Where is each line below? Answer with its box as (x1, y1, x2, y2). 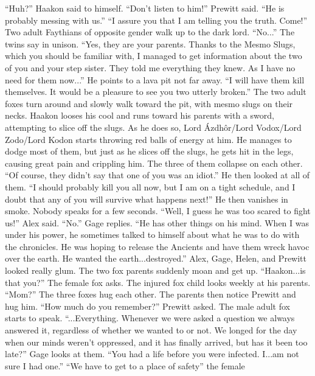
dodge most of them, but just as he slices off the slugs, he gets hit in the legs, (5, 145, 294, 158)
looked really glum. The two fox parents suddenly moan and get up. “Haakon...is (5, 264, 306, 277)
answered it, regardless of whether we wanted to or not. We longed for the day (5, 324, 297, 336)
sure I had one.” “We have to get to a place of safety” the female (5, 359, 245, 372)
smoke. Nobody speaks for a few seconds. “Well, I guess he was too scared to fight (5, 204, 311, 217)
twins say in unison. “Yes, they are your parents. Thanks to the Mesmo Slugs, (5, 37, 296, 50)
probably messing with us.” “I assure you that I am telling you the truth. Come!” (5, 13, 308, 26)
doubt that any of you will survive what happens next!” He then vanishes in (5, 192, 288, 205)
